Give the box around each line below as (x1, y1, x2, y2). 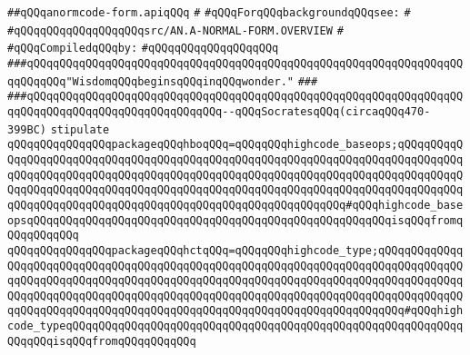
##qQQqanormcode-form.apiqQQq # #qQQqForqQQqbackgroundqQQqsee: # (7, 6, 411, 19)
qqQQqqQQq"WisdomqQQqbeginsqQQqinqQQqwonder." (7, 74, 294, 88)
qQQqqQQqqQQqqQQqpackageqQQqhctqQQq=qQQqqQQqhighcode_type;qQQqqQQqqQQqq (7, 243, 464, 257)
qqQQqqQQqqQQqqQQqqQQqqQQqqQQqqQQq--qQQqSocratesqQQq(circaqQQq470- (7, 104, 431, 118)
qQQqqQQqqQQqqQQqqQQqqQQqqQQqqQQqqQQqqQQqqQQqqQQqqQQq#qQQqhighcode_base (7, 198, 464, 212)
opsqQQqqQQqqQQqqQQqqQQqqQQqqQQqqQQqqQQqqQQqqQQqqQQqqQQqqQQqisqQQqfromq (7, 213, 464, 227)
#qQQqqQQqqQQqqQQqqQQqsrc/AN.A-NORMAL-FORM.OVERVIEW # (7, 24, 344, 37)
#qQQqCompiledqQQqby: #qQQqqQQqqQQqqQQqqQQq (7, 42, 279, 55)
